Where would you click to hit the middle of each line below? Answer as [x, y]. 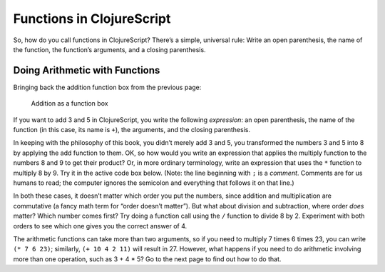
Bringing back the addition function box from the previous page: [107, 87]
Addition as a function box [70, 104]
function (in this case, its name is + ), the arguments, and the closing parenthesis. [132, 130]
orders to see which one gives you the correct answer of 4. [100, 226]
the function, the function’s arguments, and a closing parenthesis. [109, 49]
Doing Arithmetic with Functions [87, 70]
